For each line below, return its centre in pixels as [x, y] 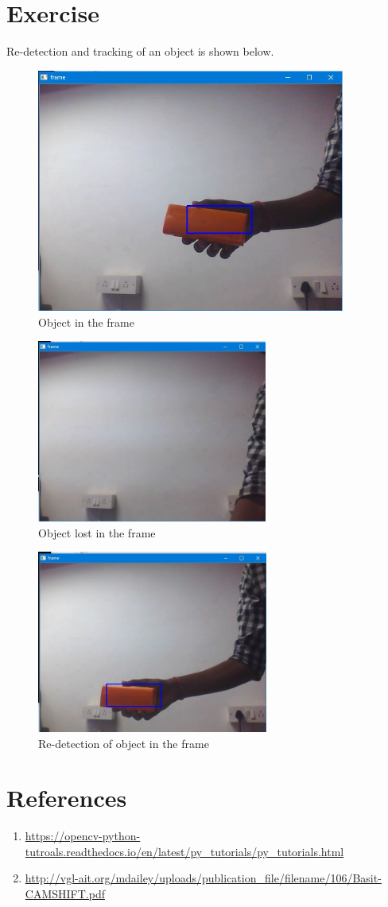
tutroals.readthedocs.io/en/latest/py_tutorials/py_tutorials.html [184, 851]
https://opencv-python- [83, 836]
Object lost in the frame [97, 532]
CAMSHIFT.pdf [65, 894]
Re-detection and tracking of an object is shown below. [140, 51]
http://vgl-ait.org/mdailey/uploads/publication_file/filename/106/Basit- [203, 878]
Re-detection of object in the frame [124, 743]
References [67, 798]
